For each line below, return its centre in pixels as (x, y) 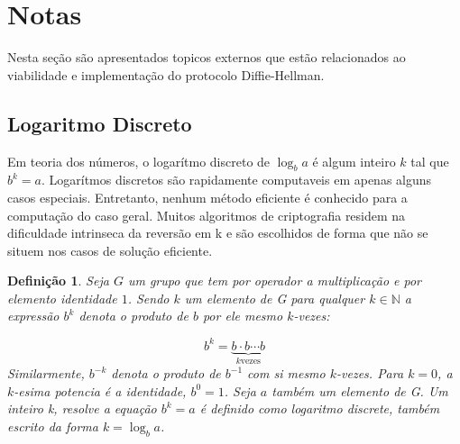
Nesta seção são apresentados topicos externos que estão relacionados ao (207, 57)
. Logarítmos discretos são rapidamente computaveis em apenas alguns (236, 180)
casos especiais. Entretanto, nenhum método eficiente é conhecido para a (207, 197)
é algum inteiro (354, 161)
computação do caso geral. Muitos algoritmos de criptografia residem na (207, 215)
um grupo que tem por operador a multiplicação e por (275, 281)
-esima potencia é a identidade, (100, 390)
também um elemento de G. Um (360, 390)
